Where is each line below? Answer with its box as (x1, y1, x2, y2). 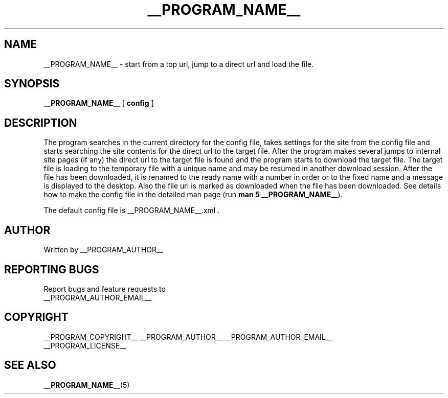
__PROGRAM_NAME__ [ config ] (43, 99, 154, 108)
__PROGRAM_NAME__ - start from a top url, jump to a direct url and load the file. (43, 59, 314, 68)
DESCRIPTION (4, 116, 77, 129)
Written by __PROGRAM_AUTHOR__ (43, 245, 163, 254)
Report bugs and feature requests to (43, 284, 166, 293)
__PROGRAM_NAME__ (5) (43, 380, 130, 389)
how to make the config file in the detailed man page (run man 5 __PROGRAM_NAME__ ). (43, 190, 343, 199)
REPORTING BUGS (4, 263, 99, 276)
